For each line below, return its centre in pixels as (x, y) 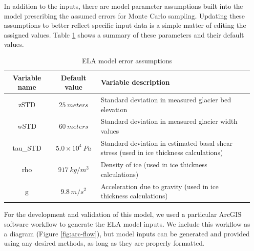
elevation (114, 109)
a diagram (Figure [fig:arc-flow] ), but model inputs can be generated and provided (127, 233)
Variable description (135, 82)
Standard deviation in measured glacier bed (166, 99)
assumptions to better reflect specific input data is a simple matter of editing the (125, 25)
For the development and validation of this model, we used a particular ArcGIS (123, 214)
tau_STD (27, 147)
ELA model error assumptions (127, 60)
